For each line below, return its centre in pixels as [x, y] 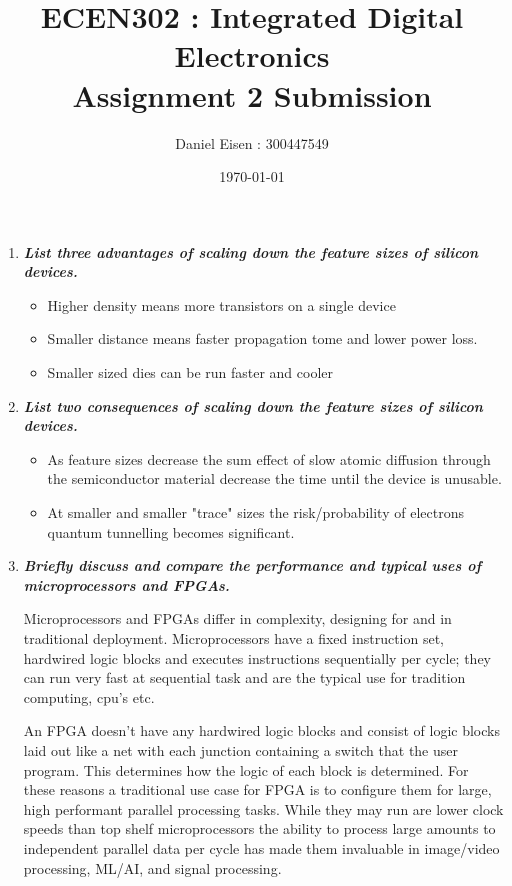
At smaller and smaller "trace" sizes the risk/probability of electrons [255, 512]
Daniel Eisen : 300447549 [252, 142]
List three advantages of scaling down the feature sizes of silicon [251, 251]
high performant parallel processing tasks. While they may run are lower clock [263, 808]
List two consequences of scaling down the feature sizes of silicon [253, 405]
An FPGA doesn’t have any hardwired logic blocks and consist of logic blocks [261, 730]
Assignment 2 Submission [252, 94]
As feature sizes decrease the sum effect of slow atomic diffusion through [269, 458]
